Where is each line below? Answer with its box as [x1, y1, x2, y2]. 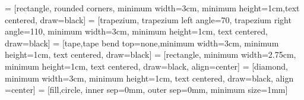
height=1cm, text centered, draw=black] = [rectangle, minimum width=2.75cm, [5, 48, 296, 61]
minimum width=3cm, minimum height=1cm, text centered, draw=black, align [5, 71, 294, 84]
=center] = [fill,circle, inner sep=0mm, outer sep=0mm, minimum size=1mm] [5, 83, 288, 96]
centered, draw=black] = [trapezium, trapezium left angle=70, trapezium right [5, 13, 292, 26]
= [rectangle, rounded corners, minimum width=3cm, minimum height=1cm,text [5, 2, 300, 14]
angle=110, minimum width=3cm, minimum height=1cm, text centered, [5, 25, 268, 37]
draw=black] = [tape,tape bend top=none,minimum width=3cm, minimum [5, 36, 279, 49]
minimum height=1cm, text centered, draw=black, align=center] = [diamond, [5, 60, 288, 72]
